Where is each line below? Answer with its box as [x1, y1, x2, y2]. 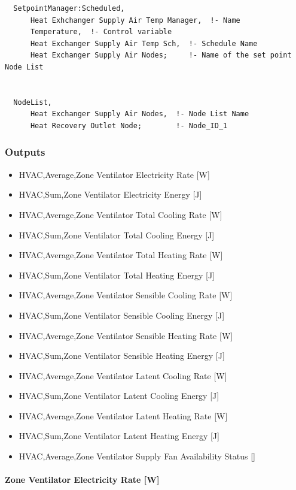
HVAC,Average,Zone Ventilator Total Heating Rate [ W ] [19, 249, 223, 261]
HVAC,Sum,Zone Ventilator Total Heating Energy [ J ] [19, 268, 215, 281]
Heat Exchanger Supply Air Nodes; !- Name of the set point [30, 51, 292, 60]
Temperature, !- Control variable [30, 28, 172, 37]
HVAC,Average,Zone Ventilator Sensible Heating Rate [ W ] [19, 329, 233, 341]
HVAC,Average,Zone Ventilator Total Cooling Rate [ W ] [19, 208, 222, 220]
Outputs [5, 144, 45, 159]
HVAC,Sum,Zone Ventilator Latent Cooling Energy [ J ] [19, 389, 219, 402]
